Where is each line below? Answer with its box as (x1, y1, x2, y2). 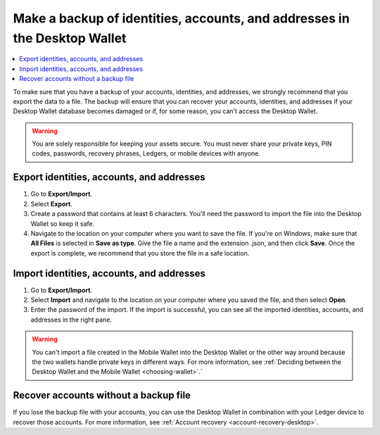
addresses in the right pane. (30, 315, 113, 324)
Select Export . (30, 199, 73, 208)
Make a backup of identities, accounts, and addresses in (13, 11, 350, 26)
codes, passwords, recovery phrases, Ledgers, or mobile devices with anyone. (32, 149, 260, 158)
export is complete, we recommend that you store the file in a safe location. (30, 248, 250, 257)
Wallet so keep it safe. (30, 219, 95, 228)
